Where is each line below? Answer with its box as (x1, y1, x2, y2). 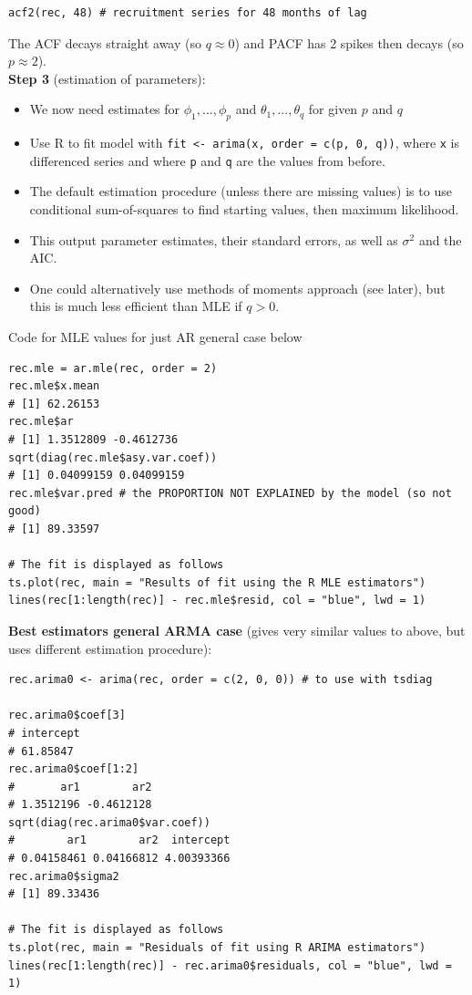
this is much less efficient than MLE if (29, 296, 242, 316)
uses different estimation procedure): (8, 638, 212, 658)
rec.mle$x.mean (8, 379, 100, 393)
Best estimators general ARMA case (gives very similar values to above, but (8, 620, 466, 639)
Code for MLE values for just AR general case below (8, 327, 303, 347)
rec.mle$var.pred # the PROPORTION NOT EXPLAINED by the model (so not (8, 486, 452, 500)
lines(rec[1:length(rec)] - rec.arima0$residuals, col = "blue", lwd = (8, 959, 452, 972)
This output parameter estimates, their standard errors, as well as (29, 230, 398, 249)
